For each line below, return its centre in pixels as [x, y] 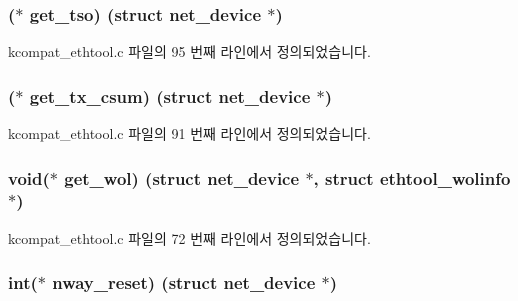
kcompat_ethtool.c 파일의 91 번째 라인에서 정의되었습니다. [189, 133]
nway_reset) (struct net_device [184, 282]
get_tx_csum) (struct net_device [170, 95]
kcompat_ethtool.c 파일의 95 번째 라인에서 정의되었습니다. [189, 51]
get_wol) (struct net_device [182, 177]
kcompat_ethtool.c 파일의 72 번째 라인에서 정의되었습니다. [189, 237]
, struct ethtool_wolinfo [412, 177]
